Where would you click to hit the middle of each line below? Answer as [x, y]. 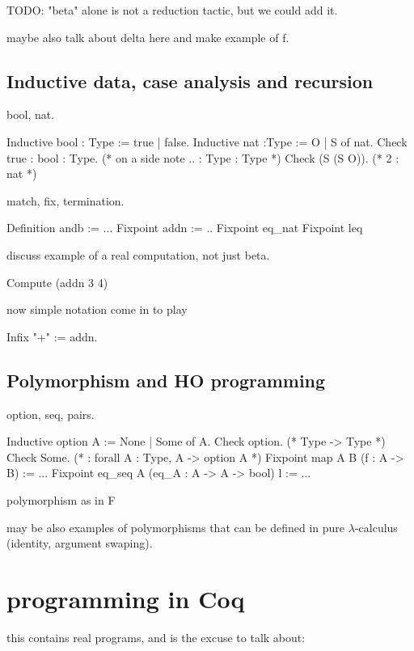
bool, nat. [31, 114]
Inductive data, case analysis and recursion [190, 80]
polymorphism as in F [61, 499]
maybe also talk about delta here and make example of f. [148, 37]
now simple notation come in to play [97, 309]
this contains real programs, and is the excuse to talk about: [156, 637]
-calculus [376, 527]
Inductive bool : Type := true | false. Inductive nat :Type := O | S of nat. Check [207, 141]
